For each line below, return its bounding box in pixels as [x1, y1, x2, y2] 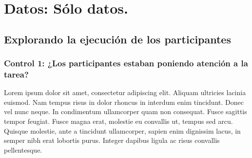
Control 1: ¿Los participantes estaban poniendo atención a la [4, 57, 248, 69]
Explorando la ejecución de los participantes [4, 31, 231, 46]
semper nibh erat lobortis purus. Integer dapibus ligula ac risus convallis [4, 135, 220, 145]
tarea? [4, 68, 29, 80]
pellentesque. [4, 144, 42, 155]
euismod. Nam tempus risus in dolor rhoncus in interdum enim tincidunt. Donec [4, 97, 244, 107]
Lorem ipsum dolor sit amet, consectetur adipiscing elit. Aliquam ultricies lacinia [4, 87, 246, 98]
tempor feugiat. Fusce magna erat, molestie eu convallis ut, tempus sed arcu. [4, 116, 233, 126]
